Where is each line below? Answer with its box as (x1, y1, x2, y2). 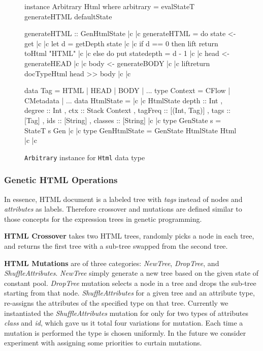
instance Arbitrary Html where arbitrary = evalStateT (24, 1, 195, 11)
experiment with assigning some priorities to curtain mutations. (4, 337, 202, 348)
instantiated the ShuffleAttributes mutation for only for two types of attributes (4, 307, 249, 318)
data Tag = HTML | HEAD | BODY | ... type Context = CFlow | (24, 85, 231, 96)
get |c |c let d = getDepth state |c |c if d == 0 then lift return (24, 38, 218, 48)
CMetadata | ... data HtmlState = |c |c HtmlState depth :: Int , (24, 95, 223, 105)
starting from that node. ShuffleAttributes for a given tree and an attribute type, (4, 287, 255, 298)
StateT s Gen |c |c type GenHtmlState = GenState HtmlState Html (24, 125, 237, 135)
